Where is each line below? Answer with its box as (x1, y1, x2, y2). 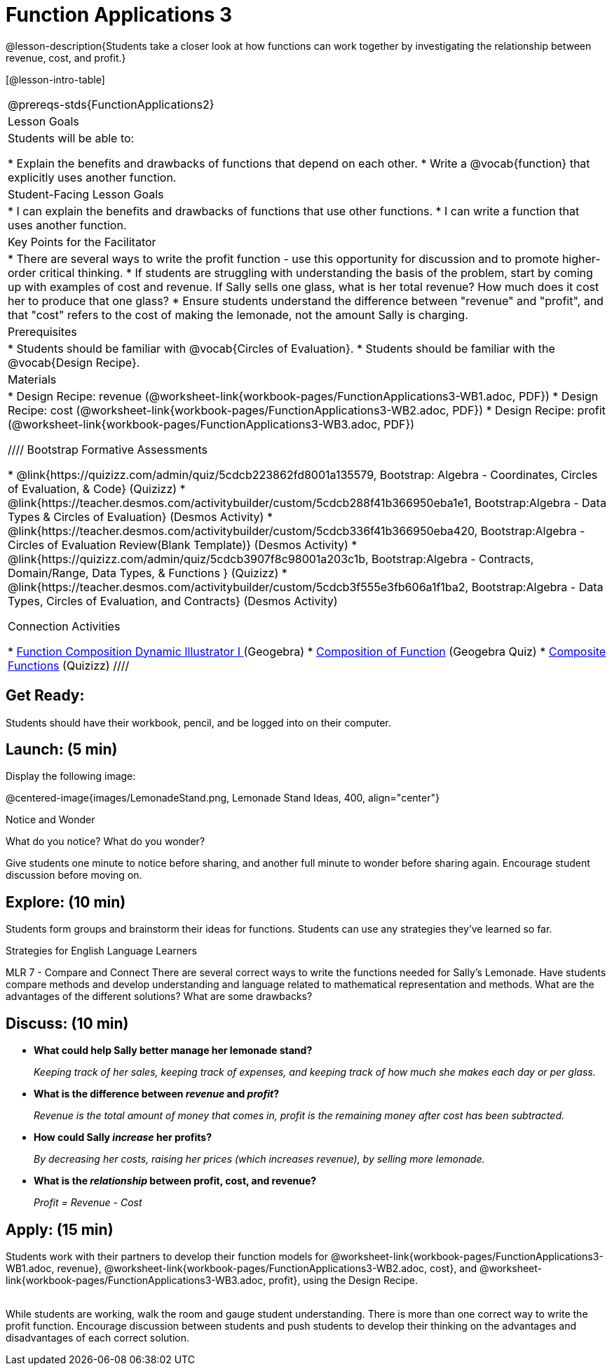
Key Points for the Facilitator (8, 234, 156, 249)
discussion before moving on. (6, 869, 142, 882)
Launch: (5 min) (6, 741, 118, 759)
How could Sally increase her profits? (34, 1131, 212, 1144)
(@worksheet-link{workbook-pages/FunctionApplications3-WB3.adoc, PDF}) (8, 417, 415, 431)
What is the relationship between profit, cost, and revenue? (34, 1175, 317, 1187)
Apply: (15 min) (6, 1220, 114, 1238)
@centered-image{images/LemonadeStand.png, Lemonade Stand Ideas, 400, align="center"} (6, 792, 440, 804)
